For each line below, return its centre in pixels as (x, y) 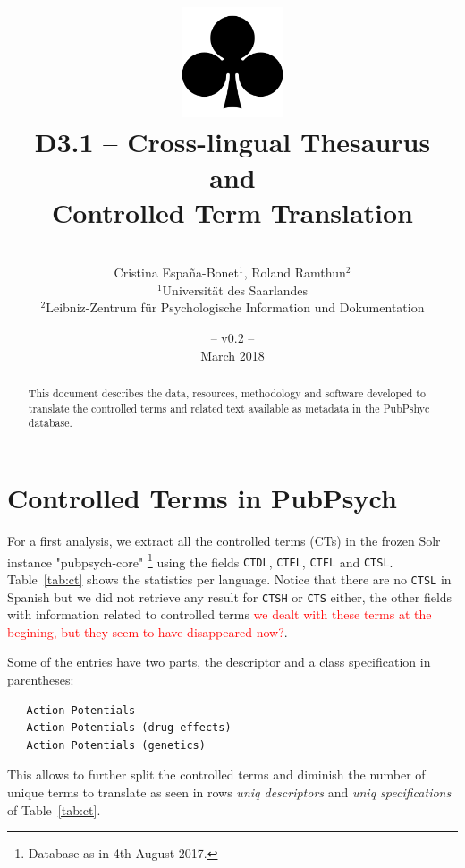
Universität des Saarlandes (235, 289)
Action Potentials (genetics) (116, 745)
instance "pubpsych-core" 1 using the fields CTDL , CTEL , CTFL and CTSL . (200, 560)
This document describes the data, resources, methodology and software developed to (227, 393)
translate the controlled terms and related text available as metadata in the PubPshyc (229, 408)
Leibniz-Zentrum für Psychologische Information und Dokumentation (235, 307)
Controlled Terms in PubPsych (202, 498)
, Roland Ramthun (295, 272)
